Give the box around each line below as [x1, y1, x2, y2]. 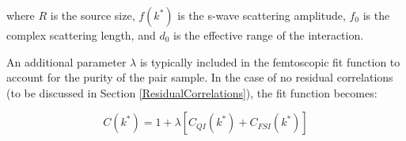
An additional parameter [6, 53, 127, 70]
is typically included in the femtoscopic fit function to [139, 53, 400, 70]
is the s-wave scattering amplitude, [177, 7, 346, 23]
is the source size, [50, 7, 135, 23]
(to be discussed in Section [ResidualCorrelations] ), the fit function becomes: [6, 84, 378, 101]
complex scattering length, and [6, 27, 156, 43]
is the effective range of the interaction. [173, 27, 364, 43]
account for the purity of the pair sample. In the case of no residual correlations [6, 69, 393, 86]
